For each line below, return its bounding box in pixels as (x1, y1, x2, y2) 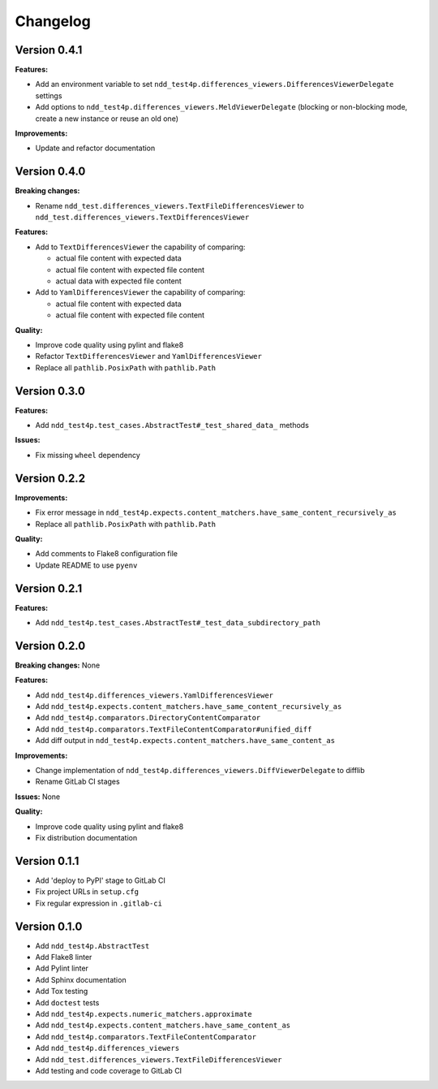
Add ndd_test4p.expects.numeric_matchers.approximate (35, 1009, 252, 1018)
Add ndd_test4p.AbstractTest (35, 940, 150, 950)
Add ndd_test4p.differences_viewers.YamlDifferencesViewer (35, 690, 274, 700)
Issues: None (15, 792, 61, 802)
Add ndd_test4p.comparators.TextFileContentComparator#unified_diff (35, 724, 312, 734)
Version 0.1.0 (15, 919, 83, 933)
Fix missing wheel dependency (35, 450, 141, 460)
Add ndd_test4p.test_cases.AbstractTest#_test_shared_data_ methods (35, 421, 310, 430)
